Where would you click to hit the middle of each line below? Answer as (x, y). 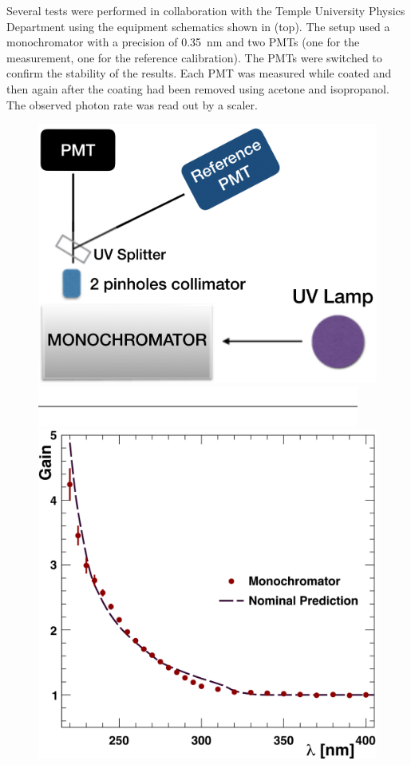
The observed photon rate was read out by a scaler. (132, 104)
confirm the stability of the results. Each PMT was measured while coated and (199, 73)
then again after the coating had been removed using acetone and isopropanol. (198, 88)
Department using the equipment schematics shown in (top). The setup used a (198, 26)
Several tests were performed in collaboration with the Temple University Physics (206, 10)
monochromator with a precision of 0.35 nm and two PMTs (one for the (183, 42)
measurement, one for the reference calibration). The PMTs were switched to (194, 57)
